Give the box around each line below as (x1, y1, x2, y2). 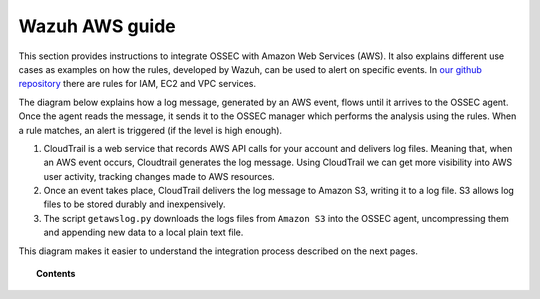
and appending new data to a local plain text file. (43, 226, 244, 239)
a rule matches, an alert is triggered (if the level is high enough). (18, 124, 283, 136)
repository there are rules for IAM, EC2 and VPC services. (18, 78, 257, 90)
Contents (36, 268, 76, 280)
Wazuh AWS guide (18, 15, 177, 37)
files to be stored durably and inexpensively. (43, 198, 226, 210)
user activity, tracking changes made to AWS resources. (43, 170, 275, 182)
